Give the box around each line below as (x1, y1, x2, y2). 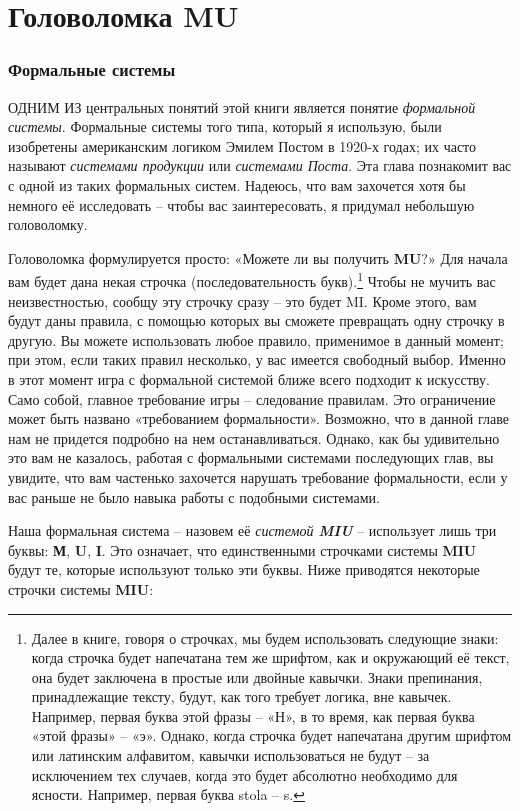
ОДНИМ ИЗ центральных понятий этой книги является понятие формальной (8, 96, 476, 117)
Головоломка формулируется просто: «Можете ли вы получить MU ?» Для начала (8, 247, 508, 268)
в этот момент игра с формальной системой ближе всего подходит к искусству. (8, 368, 490, 389)
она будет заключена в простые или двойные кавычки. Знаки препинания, (31, 666, 483, 687)
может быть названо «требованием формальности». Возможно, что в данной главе (8, 408, 509, 429)
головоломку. (8, 214, 88, 235)
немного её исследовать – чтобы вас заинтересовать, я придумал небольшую (8, 194, 475, 215)
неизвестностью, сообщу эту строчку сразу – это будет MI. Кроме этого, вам (8, 290, 477, 311)
